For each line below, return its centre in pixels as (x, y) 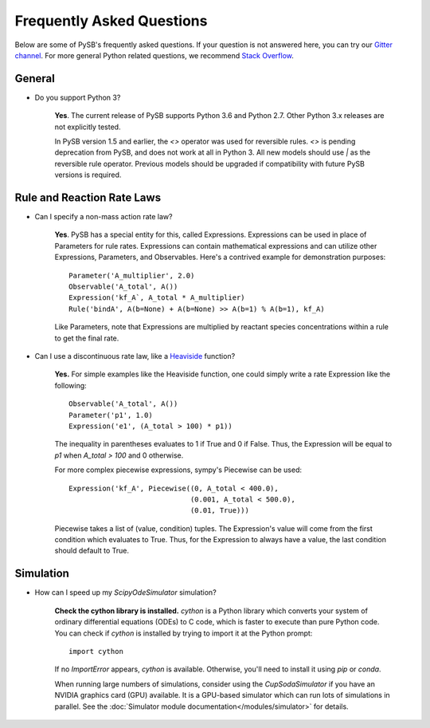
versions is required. (88, 175)
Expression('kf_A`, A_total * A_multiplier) (157, 298)
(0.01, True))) (220, 511)
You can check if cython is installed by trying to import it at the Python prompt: (184, 633)
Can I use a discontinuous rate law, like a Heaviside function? (135, 356)
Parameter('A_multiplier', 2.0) (132, 275)
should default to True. (92, 551)
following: (70, 385)
